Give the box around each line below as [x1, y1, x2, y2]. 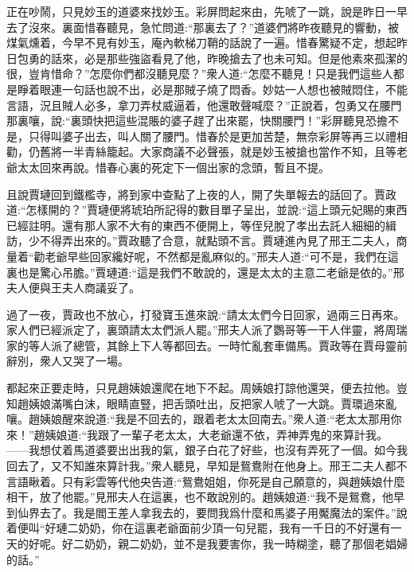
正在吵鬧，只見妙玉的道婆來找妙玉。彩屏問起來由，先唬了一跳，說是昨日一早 [6, 3, 408, 19]
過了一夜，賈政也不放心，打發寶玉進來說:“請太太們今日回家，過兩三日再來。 [6, 305, 405, 322]
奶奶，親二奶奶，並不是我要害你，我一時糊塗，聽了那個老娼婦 [84, 535, 408, 551]
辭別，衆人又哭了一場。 [6, 352, 129, 369]
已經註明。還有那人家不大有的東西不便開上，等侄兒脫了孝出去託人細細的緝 [6, 216, 396, 233]
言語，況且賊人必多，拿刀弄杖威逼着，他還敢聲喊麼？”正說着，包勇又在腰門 [6, 96, 402, 113]
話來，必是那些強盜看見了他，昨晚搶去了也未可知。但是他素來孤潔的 [50, 49, 408, 66]
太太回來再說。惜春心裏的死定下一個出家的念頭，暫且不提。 [17, 158, 330, 175]
